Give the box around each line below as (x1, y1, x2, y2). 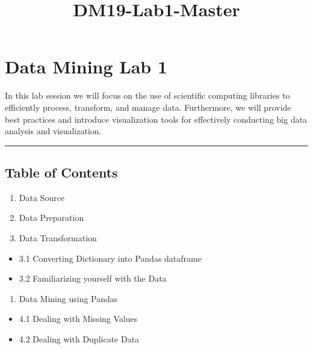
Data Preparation (19, 211, 84, 224)
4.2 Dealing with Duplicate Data (19, 333, 140, 345)
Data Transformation (19, 232, 97, 244)
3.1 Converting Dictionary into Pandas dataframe (19, 252, 202, 264)
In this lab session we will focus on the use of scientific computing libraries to (5, 89, 290, 102)
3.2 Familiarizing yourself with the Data (19, 272, 167, 285)
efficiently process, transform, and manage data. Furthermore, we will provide (5, 100, 291, 113)
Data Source (19, 191, 65, 203)
